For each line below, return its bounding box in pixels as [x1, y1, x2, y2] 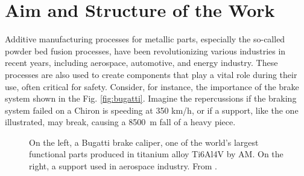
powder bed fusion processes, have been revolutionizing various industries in [5, 44, 286, 57]
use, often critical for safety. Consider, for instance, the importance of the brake [5, 80, 299, 93]
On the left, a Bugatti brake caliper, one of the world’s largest [29, 135, 259, 148]
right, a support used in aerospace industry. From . [29, 160, 217, 172]
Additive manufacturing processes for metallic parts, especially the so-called [5, 33, 285, 45]
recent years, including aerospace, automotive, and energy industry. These [5, 56, 278, 69]
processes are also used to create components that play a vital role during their [5, 68, 297, 80]
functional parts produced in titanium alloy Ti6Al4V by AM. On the [29, 148, 283, 160]
